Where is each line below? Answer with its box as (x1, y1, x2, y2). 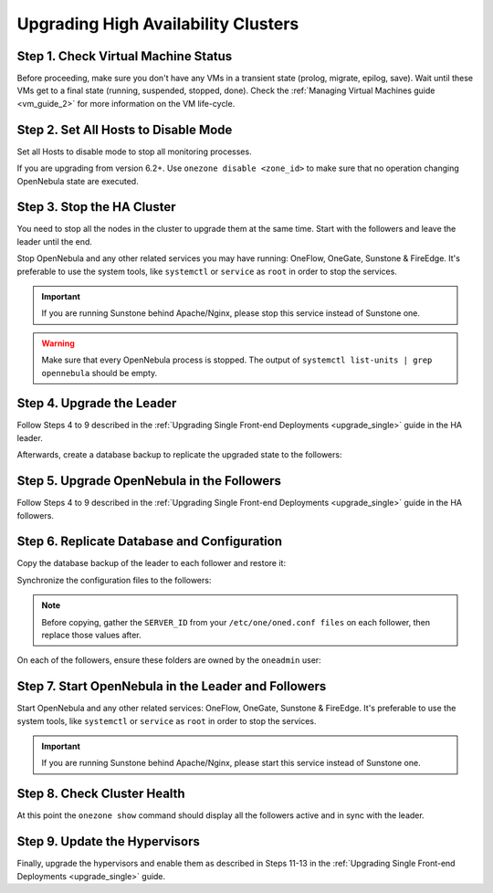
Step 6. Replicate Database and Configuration (16, 534, 283, 550)
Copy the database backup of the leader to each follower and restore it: (16, 558, 287, 569)
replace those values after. (41, 630, 142, 641)
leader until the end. (16, 236, 93, 247)
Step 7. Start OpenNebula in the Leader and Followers (16, 678, 327, 694)
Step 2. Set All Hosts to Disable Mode (16, 121, 233, 137)
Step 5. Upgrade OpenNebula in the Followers (16, 473, 282, 489)
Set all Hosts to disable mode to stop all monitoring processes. (16, 146, 252, 157)
